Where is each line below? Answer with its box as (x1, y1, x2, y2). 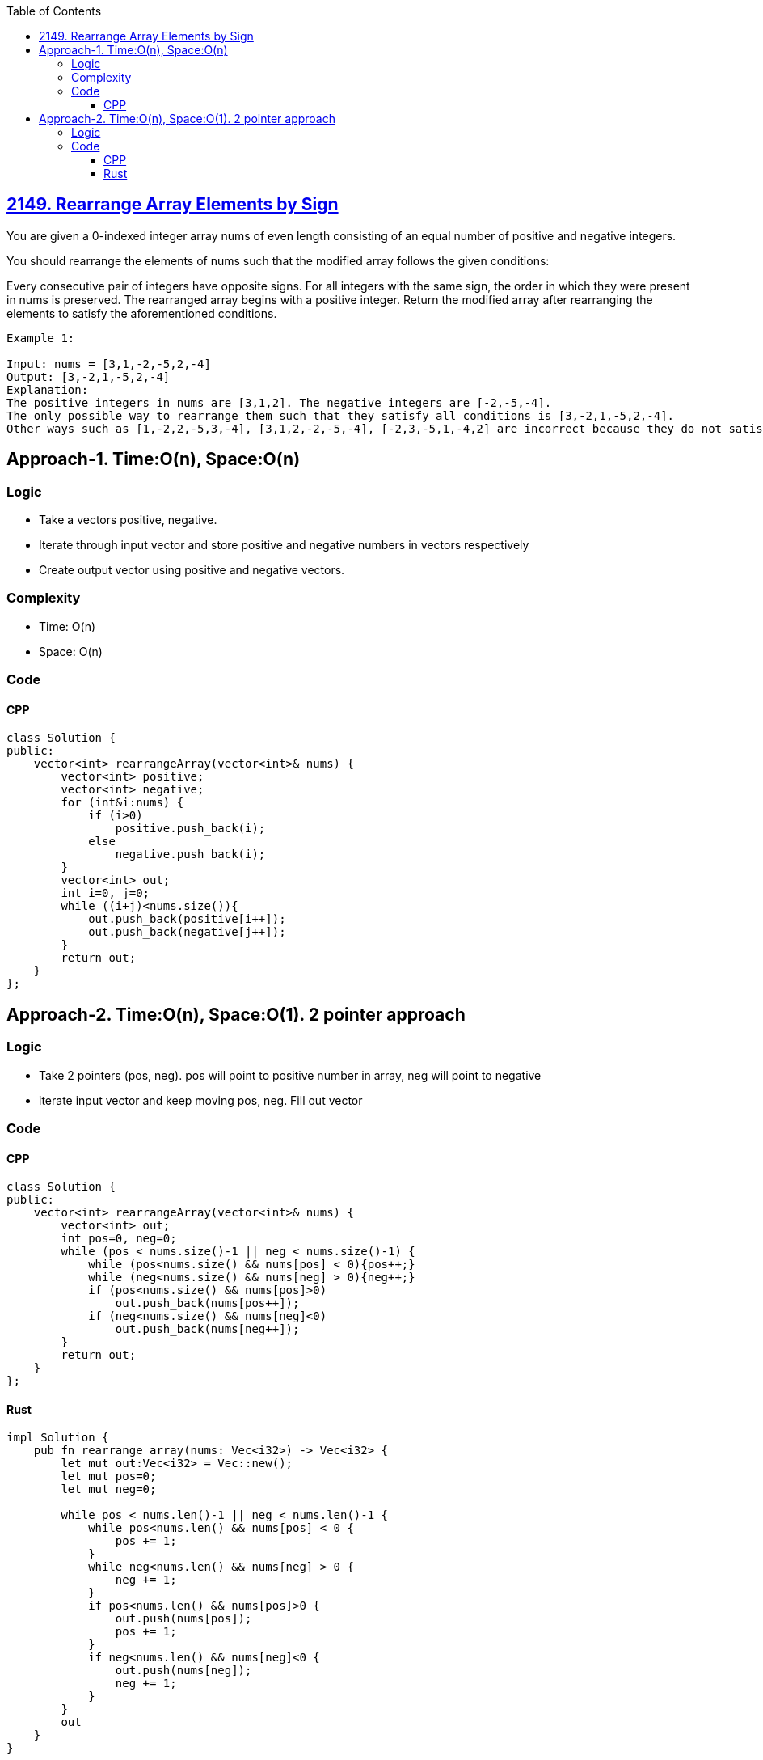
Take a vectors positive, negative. (39, 513, 217, 527)
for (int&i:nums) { (61, 796, 184, 810)
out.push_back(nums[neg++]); (115, 1322, 300, 1336)
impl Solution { (6, 1431, 109, 1445)
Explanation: (6, 383, 89, 396)
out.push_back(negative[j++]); (88, 925, 286, 939)
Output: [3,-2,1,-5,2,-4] (6, 370, 171, 383)
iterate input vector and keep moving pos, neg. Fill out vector (39, 1093, 363, 1107)
